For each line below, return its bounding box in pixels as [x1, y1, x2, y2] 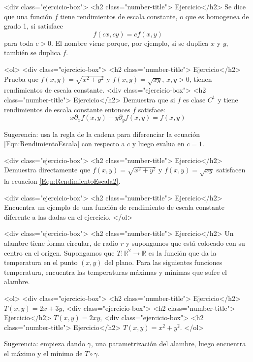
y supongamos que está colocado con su [126, 238, 245, 248]
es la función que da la [148, 247, 217, 258]
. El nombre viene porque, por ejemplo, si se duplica [51, 37, 209, 48]
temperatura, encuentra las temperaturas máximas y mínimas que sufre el [4, 266, 227, 277]
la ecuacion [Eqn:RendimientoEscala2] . [4, 176, 121, 186]
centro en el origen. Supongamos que [4, 247, 115, 258]
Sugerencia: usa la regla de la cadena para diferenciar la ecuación [4, 129, 200, 139]
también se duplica [4, 47, 61, 58]
